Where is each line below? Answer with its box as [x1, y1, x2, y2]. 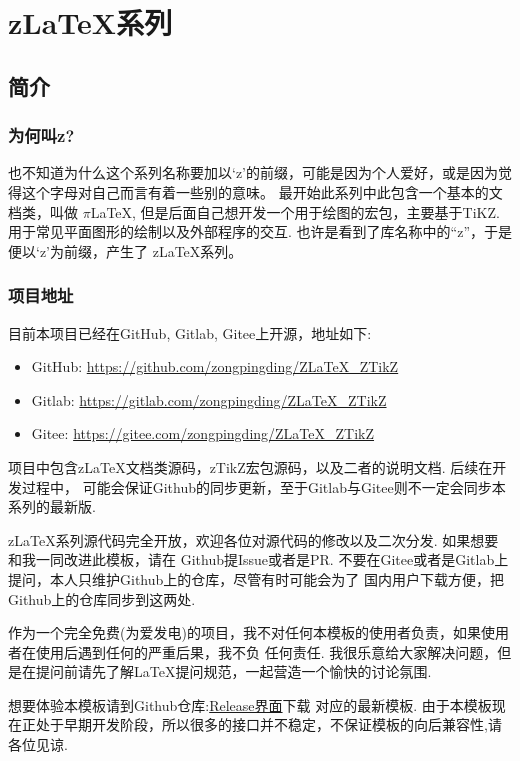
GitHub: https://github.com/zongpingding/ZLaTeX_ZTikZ [31, 356, 399, 377]
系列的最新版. [8, 496, 96, 517]
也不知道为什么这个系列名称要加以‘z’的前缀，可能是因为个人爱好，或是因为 [8, 162, 498, 183]
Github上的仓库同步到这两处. [8, 588, 196, 609]
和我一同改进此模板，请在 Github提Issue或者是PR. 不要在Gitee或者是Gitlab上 [8, 549, 509, 570]
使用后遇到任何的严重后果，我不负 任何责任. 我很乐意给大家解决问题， [35, 641, 498, 662]
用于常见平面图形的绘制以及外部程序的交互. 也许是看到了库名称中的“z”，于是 [8, 221, 512, 242]
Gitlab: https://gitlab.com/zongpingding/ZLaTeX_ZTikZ [31, 389, 387, 410]
